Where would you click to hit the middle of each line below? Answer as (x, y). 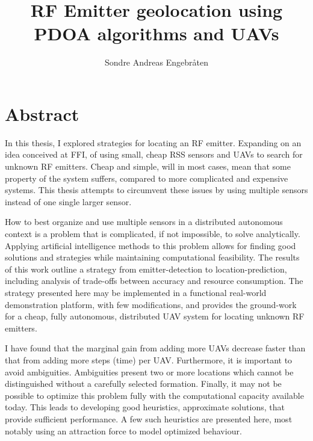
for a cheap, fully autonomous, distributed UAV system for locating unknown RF (155, 316)
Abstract (42, 113)
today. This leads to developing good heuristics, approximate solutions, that (145, 407)
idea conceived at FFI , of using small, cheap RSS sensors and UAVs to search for (154, 154)
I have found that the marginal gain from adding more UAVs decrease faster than (155, 348)
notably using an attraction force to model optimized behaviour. (123, 430)
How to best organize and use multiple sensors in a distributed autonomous (144, 222)
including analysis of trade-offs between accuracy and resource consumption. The (154, 281)
